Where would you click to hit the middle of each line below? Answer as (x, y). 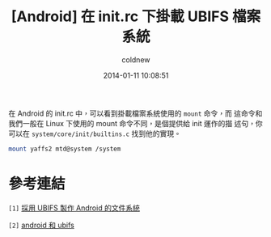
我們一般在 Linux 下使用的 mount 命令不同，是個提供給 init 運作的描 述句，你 (135, 123)
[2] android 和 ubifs (41, 225)
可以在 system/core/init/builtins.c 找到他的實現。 (95, 133)
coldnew (136, 59)
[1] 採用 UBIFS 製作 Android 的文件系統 (74, 208)
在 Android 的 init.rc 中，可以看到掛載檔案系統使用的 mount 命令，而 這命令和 (135, 113)
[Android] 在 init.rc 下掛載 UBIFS (120, 17)
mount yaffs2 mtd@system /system (65, 149)
